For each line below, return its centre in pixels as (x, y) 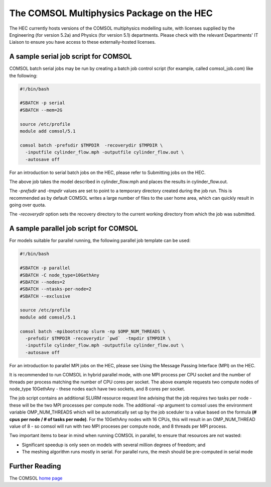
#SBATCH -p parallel (45, 268)
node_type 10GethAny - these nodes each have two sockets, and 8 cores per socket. (97, 389)
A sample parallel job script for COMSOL (74, 229)
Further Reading (35, 466)
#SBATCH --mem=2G (41, 110)
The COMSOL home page (36, 478)
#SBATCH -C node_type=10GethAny (60, 275)
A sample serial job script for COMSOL (71, 57)
